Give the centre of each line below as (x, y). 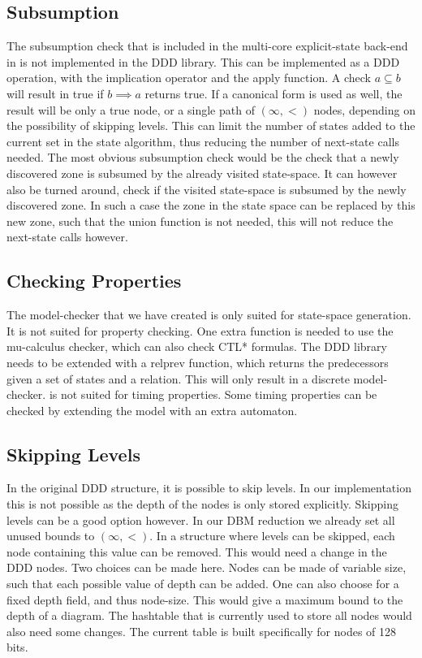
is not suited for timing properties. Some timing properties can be (213, 394)
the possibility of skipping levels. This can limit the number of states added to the (211, 126)
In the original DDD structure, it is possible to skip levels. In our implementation (209, 488)
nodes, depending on (364, 109)
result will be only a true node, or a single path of (131, 109)
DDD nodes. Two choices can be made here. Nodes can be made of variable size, (207, 567)
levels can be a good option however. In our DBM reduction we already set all (201, 519)
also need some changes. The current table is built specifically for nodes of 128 (202, 631)
